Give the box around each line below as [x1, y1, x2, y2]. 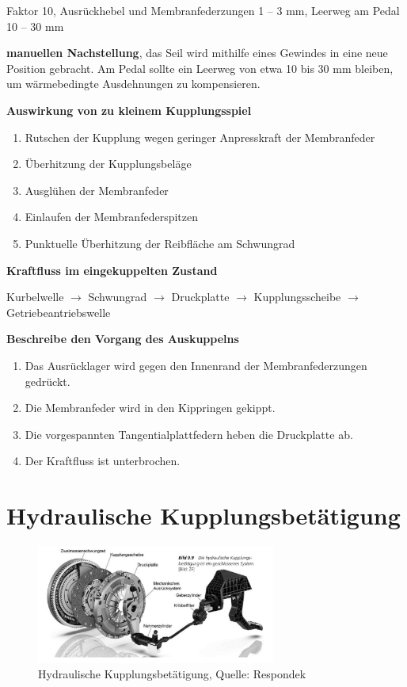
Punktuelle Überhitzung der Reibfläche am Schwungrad [25, 235, 295, 251]
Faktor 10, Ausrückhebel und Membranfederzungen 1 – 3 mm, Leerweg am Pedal [6, 2, 400, 18]
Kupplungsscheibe [253, 288, 341, 305]
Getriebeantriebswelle [6, 303, 111, 320]
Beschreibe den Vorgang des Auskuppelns [6, 330, 239, 347]
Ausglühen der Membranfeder [25, 181, 169, 198]
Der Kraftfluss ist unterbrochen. [25, 452, 181, 469]
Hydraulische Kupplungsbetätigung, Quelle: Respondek [38, 666, 306, 682]
